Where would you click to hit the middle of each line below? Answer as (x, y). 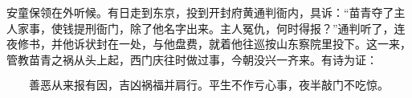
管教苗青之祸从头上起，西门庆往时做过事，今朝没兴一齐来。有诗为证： (192, 59)
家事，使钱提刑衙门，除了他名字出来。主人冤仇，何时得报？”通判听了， (206, 28)
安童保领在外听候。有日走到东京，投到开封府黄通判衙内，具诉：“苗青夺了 (200, 12)
